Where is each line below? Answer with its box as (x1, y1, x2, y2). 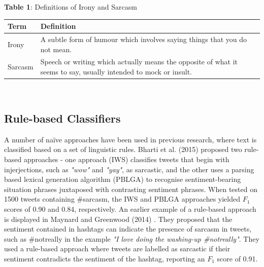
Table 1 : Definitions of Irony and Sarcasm (4, 2, 137, 12)
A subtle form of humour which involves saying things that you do (40, 33, 247, 44)
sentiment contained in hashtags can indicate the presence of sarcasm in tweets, (4, 223, 252, 234)
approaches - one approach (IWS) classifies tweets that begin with (23, 154, 229, 165)
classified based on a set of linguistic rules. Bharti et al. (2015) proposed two (4, 144, 242, 155)
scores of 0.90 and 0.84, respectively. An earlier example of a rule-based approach (4, 204, 256, 214)
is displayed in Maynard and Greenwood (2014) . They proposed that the (4, 213, 233, 224)
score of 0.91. (217, 253, 258, 263)
